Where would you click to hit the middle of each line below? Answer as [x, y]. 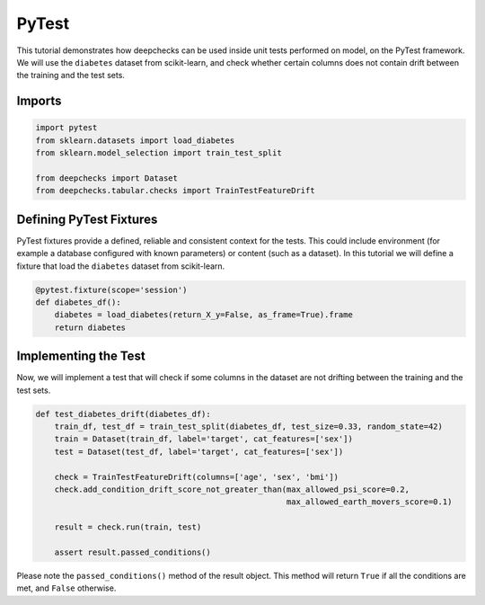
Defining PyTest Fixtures [87, 219]
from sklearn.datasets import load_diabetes [135, 140]
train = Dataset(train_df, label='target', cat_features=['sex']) [204, 439]
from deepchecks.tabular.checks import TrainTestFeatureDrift [175, 191]
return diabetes [90, 327]
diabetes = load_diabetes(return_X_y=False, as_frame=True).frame [204, 315]
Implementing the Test [81, 356]
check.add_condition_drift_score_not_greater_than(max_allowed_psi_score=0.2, [232, 489]
